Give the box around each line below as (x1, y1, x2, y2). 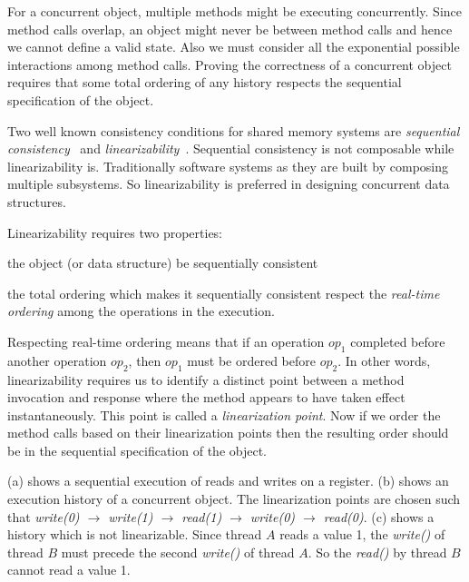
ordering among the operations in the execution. (7, 301, 275, 321)
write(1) (108, 507, 153, 526)
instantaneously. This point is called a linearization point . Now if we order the (7, 405, 441, 424)
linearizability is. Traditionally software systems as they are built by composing (7, 156, 449, 175)
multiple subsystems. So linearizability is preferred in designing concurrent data (7, 174, 450, 193)
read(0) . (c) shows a (323, 507, 435, 526)
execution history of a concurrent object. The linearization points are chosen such (7, 489, 461, 508)
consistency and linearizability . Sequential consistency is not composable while (7, 139, 454, 158)
